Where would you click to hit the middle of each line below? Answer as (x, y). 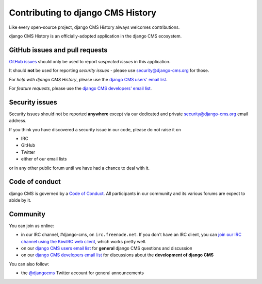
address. (18, 121)
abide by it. (20, 200)
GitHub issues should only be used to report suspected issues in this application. (90, 61)
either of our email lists (44, 159)
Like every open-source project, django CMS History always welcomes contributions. (94, 27)
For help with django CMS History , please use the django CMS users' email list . (88, 79)
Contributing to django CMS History (83, 13)
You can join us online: (32, 226)
